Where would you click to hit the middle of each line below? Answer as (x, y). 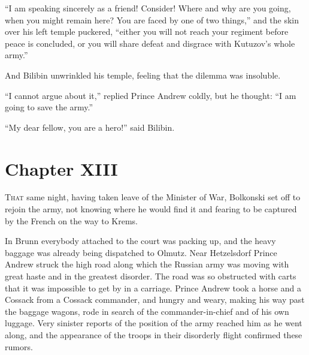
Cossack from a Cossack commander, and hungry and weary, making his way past (155, 300)
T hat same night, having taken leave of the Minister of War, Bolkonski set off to (153, 197)
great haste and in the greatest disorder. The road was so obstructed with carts (151, 276)
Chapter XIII (61, 168)
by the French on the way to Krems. (71, 220)
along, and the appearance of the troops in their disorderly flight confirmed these (154, 335)
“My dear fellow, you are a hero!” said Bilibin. (90, 127)
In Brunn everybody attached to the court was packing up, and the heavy (140, 241)
